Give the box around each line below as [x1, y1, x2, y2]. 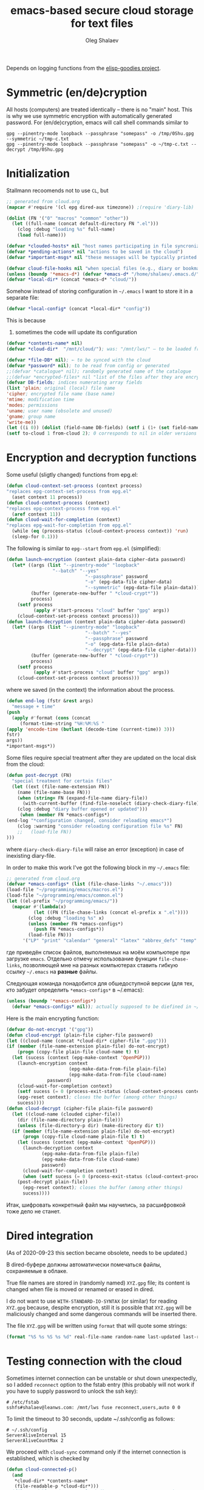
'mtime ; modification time [6, 396, 75, 403]
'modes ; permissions [6, 402, 59, 408]
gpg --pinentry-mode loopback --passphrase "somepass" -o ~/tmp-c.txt [6, 141, 189, 147]
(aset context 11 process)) [12, 494, 83, 500]
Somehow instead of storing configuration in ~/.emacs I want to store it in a [6, 288, 193, 295]
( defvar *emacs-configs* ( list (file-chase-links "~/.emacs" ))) [6, 881, 172, 888]
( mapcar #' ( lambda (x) [12, 903, 67, 909]
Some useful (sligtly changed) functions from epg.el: [6, 471, 138, 478]
